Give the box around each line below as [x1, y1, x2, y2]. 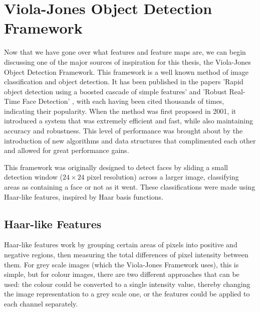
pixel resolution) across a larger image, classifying [87, 172, 239, 182]
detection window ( [4, 172, 63, 182]
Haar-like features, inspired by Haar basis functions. [4, 191, 163, 202]
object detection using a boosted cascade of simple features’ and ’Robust [4, 86, 227, 96]
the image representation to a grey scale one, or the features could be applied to [4, 288, 250, 299]
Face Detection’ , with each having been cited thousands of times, [22, 96, 224, 106]
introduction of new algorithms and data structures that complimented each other [4, 135, 256, 145]
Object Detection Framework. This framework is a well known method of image [4, 66, 248, 77]
